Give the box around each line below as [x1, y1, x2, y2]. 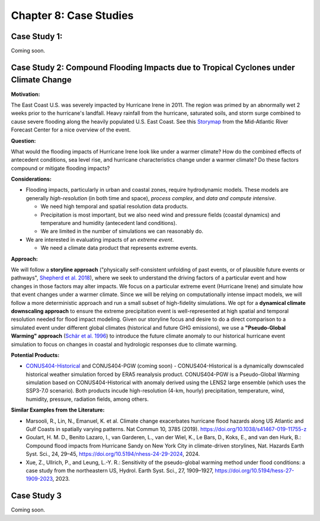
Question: [11, 137, 36, 144]
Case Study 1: [11, 31, 63, 41]
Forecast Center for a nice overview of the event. [11, 126, 131, 133]
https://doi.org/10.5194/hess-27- [214, 467, 295, 474]
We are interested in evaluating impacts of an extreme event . [25, 236, 174, 243]
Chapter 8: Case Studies [11, 9, 134, 22]
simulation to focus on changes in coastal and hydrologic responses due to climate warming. [11, 340, 238, 348]
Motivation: [11, 91, 40, 98]
